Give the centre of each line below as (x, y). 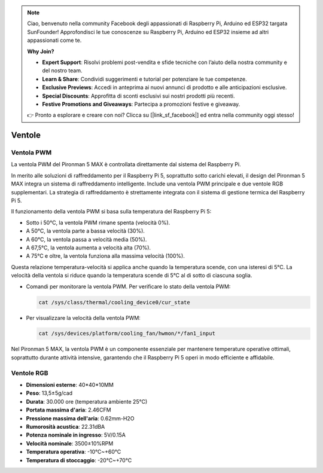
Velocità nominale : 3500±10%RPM (70, 443)
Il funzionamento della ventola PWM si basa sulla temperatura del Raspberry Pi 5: (111, 212)
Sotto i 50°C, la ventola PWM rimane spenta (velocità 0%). (98, 222)
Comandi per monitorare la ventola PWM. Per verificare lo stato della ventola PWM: (128, 286)
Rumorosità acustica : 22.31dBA (65, 426)
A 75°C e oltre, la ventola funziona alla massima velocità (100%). (106, 256)
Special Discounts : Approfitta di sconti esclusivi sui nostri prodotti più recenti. (138, 96)
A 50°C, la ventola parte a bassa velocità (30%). (85, 231)
